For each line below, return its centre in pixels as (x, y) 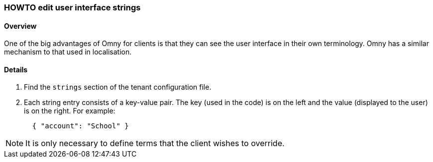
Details (16, 69)
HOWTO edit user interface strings (72, 7)
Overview (20, 26)
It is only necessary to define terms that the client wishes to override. (155, 143)
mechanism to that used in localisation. (68, 52)
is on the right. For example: (70, 111)
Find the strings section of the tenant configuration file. (118, 87)
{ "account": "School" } (80, 126)
